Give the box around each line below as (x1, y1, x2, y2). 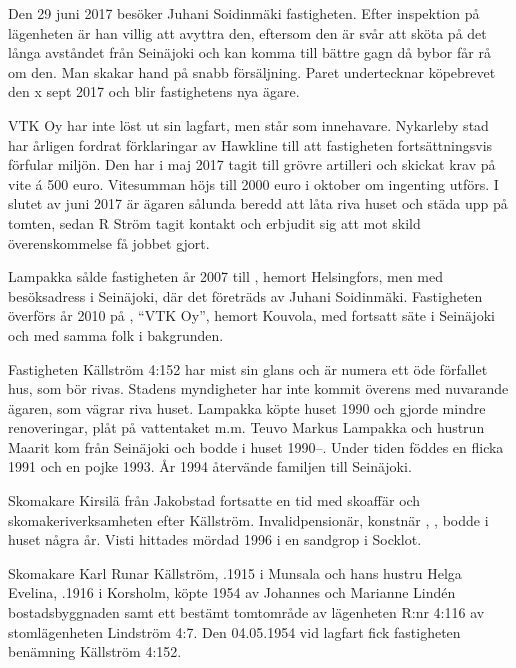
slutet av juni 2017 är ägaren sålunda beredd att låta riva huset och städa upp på (8, 193, 508, 214)
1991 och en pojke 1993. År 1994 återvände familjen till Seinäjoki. (8, 456, 412, 477)
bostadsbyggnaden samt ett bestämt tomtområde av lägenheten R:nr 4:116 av (8, 602, 485, 623)
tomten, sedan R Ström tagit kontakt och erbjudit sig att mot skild (8, 212, 421, 233)
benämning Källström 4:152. (8, 641, 182, 662)
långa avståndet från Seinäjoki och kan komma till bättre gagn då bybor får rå (8, 42, 491, 63)
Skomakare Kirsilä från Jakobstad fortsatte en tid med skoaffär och (8, 490, 421, 511)
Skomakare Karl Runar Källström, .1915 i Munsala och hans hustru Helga (8, 562, 462, 583)
